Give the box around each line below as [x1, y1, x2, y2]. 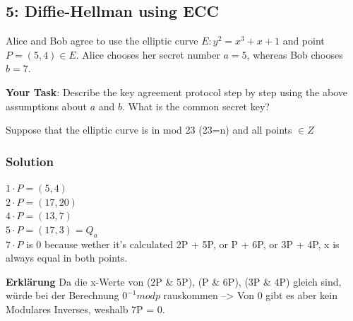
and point [282, 33, 325, 48]
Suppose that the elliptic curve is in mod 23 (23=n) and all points [6, 122, 292, 137]
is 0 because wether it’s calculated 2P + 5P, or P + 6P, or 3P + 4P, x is [26, 236, 340, 251]
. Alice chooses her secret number [76, 47, 220, 62]
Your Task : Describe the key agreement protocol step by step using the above [6, 84, 347, 99]
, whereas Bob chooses [246, 47, 343, 62]
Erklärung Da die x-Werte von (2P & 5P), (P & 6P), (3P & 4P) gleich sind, [6, 274, 342, 288]
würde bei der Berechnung [6, 288, 119, 303]
